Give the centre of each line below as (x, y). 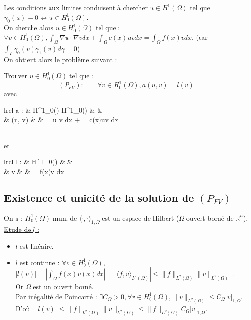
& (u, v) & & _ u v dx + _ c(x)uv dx (61, 119)
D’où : (25, 308)
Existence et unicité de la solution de (99, 197)
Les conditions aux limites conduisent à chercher (76, 7)
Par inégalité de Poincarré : (56, 296)
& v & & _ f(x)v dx (34, 171)
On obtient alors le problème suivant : (60, 59)
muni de (65, 218)
